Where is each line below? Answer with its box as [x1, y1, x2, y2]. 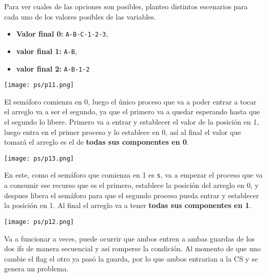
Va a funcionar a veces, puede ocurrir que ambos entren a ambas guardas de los [4, 233, 255, 244]
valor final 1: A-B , [16, 45, 77, 56]
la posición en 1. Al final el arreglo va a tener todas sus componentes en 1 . [4, 200, 252, 211]
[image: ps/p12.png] [4, 218, 74, 226]
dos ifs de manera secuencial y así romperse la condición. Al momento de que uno [4, 243, 261, 254]
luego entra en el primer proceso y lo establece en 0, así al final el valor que [4, 126, 241, 137]
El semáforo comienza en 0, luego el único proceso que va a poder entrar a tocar [4, 96, 257, 107]
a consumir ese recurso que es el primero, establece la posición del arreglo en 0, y [4, 180, 259, 191]
